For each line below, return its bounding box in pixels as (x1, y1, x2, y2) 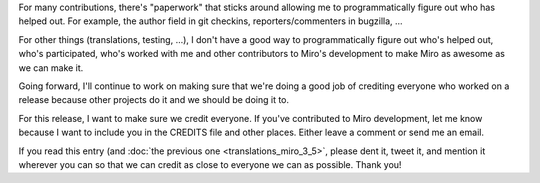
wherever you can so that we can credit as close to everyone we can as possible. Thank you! (18, 158, 402, 170)
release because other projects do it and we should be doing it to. (18, 94, 290, 106)
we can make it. (18, 61, 84, 74)
